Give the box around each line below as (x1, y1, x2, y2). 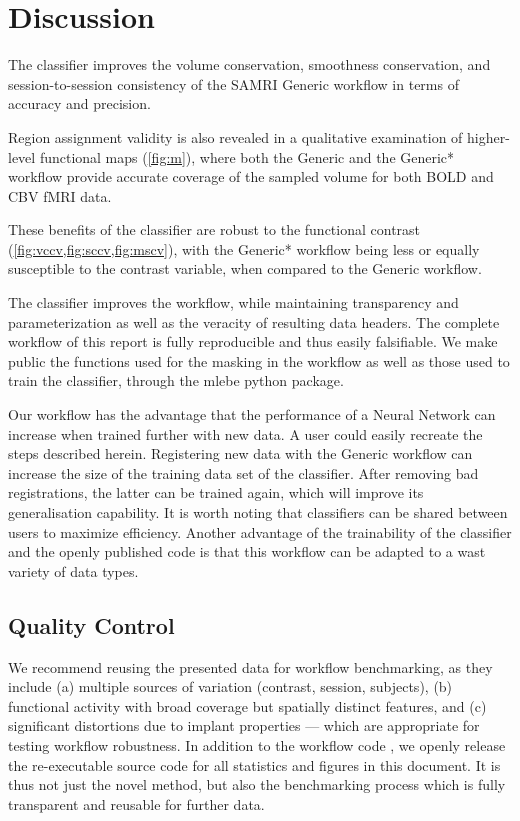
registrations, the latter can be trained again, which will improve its (8, 482, 424, 503)
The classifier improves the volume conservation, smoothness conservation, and (8, 54, 491, 75)
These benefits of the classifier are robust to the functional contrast (8, 219, 421, 240)
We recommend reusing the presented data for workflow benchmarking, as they (8, 656, 493, 677)
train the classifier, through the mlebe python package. (8, 370, 344, 391)
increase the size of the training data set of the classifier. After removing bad (8, 462, 479, 483)
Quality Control (8, 609, 175, 640)
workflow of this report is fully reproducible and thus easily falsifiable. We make (8, 331, 498, 352)
